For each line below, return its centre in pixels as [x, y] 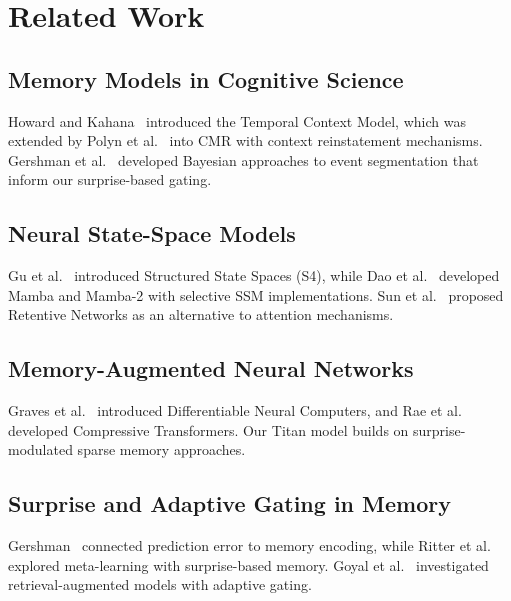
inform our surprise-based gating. [110, 179]
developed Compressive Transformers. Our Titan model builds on [208, 429]
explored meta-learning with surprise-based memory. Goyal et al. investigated [248, 564]
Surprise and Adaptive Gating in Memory [229, 503]
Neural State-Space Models [152, 233]
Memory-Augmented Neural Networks [211, 368]
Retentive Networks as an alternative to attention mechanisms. [201, 314]
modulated [40, 449]
